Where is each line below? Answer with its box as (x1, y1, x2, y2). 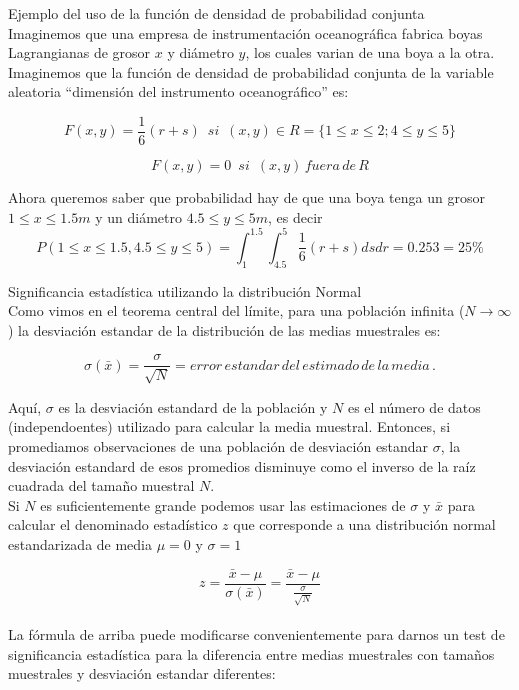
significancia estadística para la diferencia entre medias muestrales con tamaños (8, 643, 495, 664)
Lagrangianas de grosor (8, 42, 151, 63)
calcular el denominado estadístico (8, 514, 218, 535)
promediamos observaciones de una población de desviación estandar (8, 435, 429, 456)
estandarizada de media (8, 533, 153, 554)
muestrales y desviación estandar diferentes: (8, 663, 276, 684)
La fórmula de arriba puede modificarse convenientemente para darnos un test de (8, 624, 505, 645)
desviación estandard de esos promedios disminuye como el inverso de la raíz (8, 455, 476, 476)
